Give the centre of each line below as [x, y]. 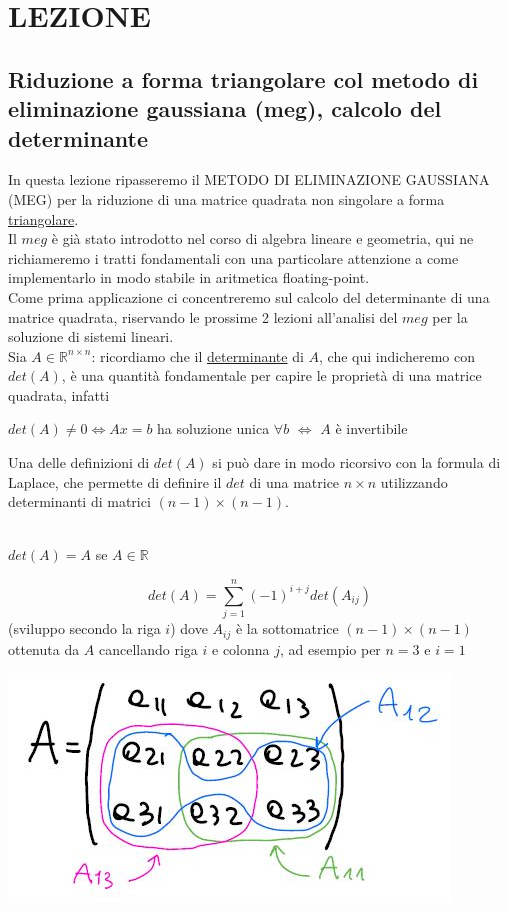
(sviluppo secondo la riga [84, 628]
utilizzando [414, 481]
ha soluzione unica [213, 428]
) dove [189, 628]
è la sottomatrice [287, 628]
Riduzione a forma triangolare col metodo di [243, 78]
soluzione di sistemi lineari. [91, 336]
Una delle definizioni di [79, 462]
